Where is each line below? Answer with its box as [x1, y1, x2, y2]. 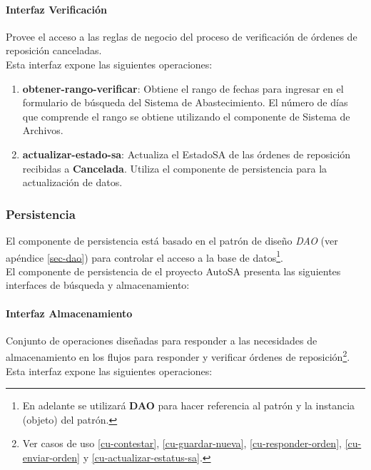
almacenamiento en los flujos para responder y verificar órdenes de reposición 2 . [6, 347, 350, 364]
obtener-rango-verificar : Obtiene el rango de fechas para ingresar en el [22, 81, 344, 96]
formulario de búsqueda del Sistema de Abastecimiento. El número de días [22, 95, 348, 110]
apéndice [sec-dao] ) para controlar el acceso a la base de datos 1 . [6, 247, 283, 265]
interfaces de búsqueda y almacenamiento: [6, 277, 190, 292]
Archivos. [22, 123, 63, 138]
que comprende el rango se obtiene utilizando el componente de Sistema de [22, 108, 350, 123]
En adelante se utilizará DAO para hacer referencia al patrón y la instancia [22, 398, 355, 413]
